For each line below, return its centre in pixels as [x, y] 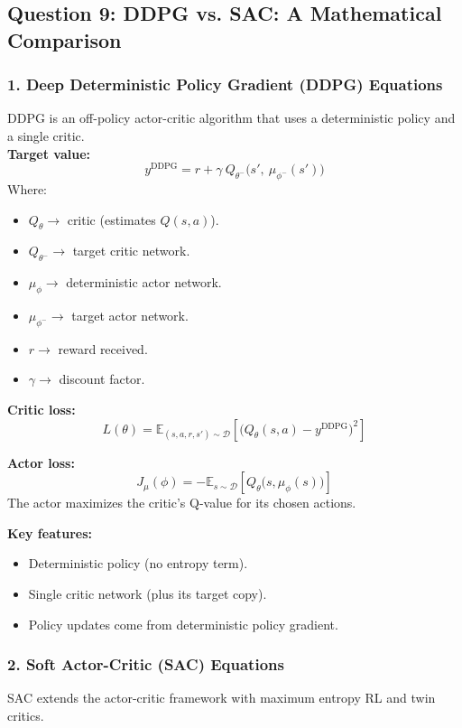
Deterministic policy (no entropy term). [138, 563]
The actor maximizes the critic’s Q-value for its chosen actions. [182, 503]
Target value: [49, 153]
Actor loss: [41, 462]
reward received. [103, 348]
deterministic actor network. [144, 282]
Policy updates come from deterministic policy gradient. [183, 624]
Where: [27, 189]
